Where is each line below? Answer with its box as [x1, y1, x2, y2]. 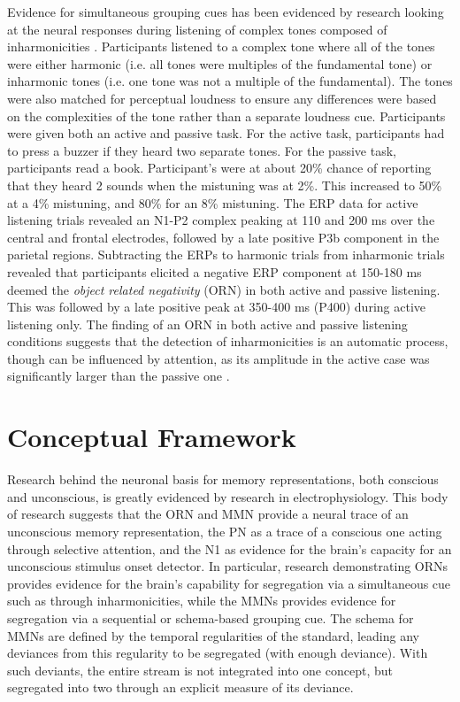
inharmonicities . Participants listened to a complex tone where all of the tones [7, 37, 435, 56]
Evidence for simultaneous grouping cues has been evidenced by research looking [7, 3, 444, 20]
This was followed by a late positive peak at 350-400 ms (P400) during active [7, 297, 426, 316]
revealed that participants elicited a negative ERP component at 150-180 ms [7, 262, 422, 281]
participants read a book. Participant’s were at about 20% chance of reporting [7, 158, 432, 177]
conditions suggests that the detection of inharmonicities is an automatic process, [7, 332, 448, 351]
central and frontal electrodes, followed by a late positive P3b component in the [7, 228, 440, 246]
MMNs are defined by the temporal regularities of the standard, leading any [7, 626, 419, 644]
